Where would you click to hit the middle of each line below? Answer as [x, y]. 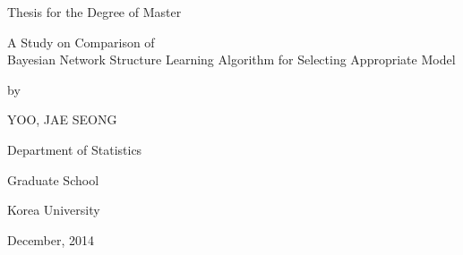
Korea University [54, 210]
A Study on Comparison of [81, 42]
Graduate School [53, 179]
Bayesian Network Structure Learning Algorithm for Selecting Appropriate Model [231, 59]
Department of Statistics [75, 149]
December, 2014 [51, 239]
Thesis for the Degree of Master [94, 12]
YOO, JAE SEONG [62, 119]
